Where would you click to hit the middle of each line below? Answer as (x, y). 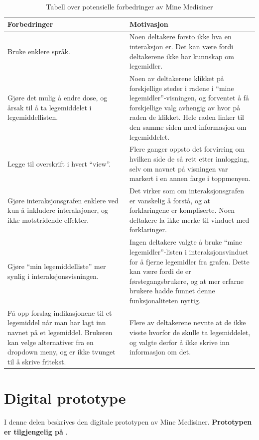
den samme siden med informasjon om (188, 127)
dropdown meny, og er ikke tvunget (62, 352)
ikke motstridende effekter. (48, 220)
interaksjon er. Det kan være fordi (182, 46)
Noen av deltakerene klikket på (177, 78)
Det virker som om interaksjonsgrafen (187, 191)
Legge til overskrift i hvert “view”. (59, 163)
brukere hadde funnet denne (172, 291)
